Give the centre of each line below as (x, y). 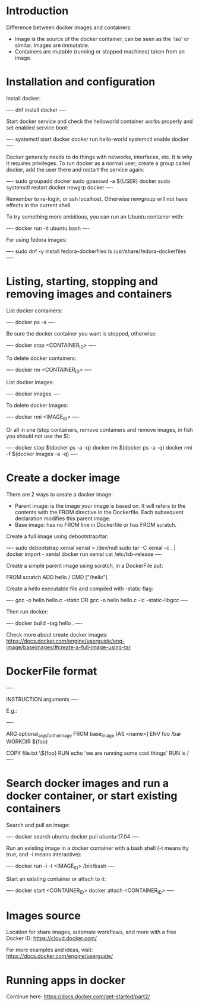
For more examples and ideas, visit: (50, 950)
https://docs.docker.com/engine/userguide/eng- (65, 641)
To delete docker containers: (41, 358)
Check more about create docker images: (57, 635)
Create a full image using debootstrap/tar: (57, 536)
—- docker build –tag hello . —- (45, 623)
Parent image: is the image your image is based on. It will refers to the (100, 506)
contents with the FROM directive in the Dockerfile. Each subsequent (99, 513)
